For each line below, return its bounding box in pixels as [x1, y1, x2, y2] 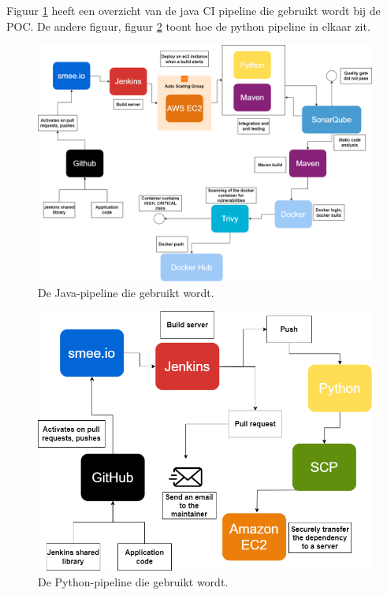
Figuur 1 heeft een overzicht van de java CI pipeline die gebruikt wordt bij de [6, 2, 381, 18]
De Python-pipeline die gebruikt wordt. [38, 573, 229, 589]
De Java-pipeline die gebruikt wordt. [38, 284, 214, 300]
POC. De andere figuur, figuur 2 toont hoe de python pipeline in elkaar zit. [6, 17, 370, 34]
